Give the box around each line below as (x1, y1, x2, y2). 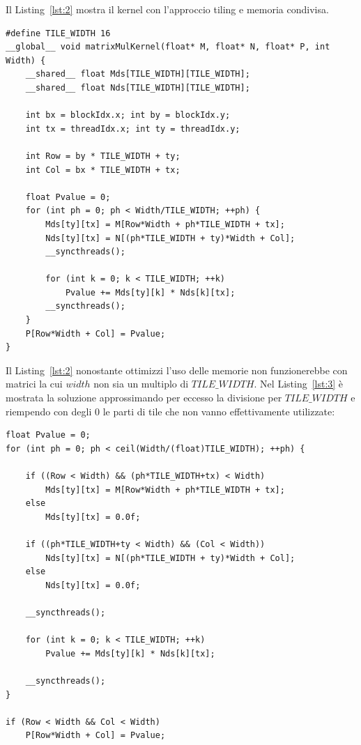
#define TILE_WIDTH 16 (6, 28, 111, 38)
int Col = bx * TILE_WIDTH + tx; (25, 164, 180, 175)
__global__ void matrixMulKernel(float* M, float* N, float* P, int (6, 42, 330, 52)
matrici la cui (6, 376, 63, 391)
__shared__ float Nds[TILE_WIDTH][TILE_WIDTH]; (25, 82, 250, 93)
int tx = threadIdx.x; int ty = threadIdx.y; (25, 123, 240, 134)
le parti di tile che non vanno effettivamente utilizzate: (102, 404, 335, 418)
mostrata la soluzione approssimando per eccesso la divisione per (6, 390, 282, 405)
